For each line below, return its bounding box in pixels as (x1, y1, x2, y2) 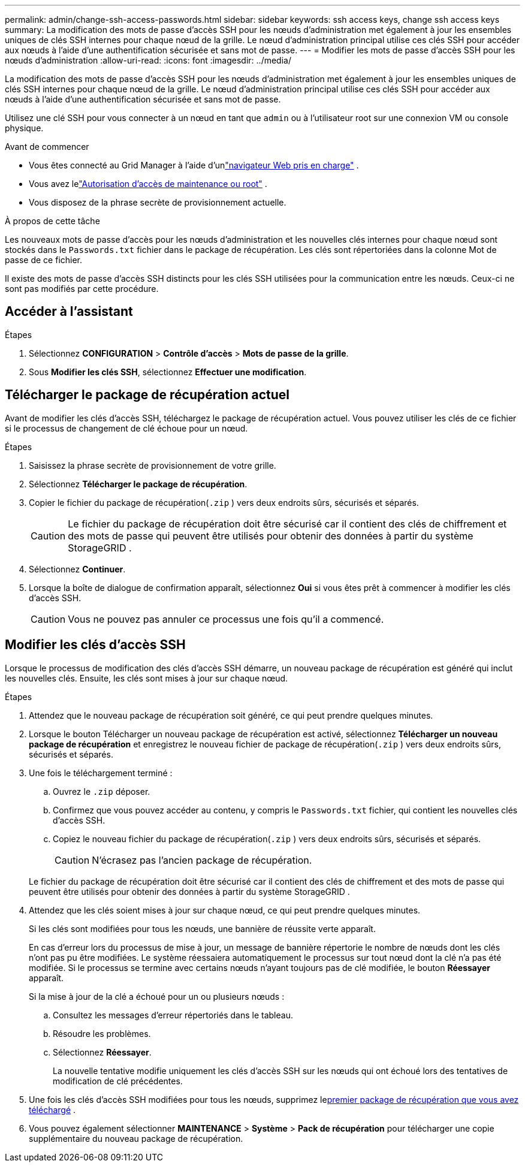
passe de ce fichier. (5, 255, 83, 265)
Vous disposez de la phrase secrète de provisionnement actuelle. (29, 197, 286, 207)
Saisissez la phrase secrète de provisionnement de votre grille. (29, 460, 276, 471)
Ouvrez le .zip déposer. (53, 786, 150, 797)
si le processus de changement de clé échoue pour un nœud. (5, 423, 248, 433)
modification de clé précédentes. (53, 1075, 183, 1086)
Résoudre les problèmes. (53, 1028, 151, 1039)
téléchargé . (29, 1104, 76, 1115)
